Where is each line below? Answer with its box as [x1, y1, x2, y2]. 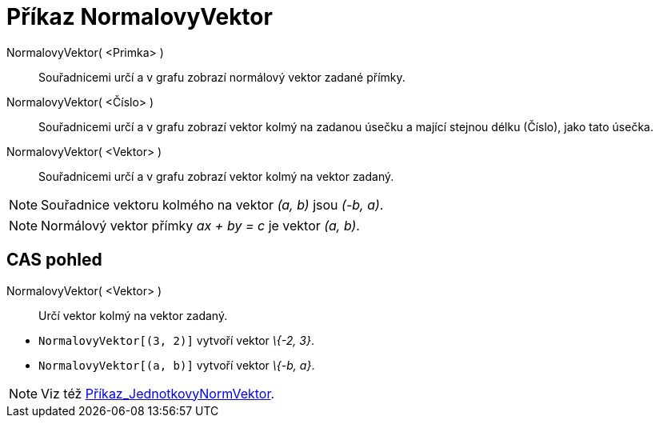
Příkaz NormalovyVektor [6, 3, 273, 30]
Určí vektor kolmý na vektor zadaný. [38, 308, 228, 322]
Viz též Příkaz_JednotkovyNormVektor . [41, 385, 275, 402]
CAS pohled [6, 250, 102, 270]
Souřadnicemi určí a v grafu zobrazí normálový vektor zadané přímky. [38, 70, 405, 84]
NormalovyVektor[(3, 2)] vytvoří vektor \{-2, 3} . [38, 333, 314, 347]
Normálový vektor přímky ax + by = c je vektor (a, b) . [41, 217, 360, 234]
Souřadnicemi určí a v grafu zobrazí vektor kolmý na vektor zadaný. [38, 169, 394, 183]
